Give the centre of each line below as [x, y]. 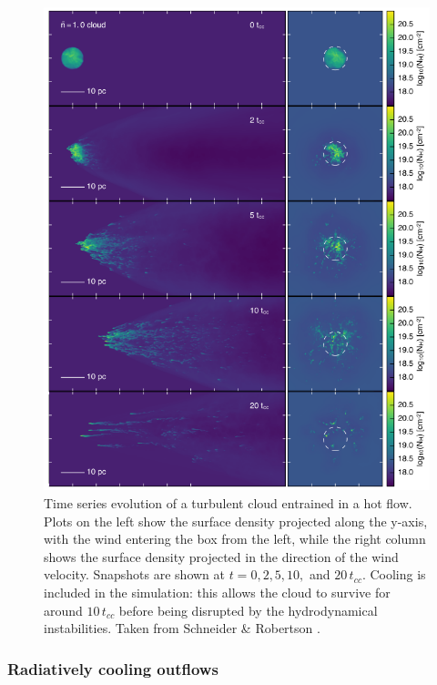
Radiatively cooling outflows [113, 668]
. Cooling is [394, 574]
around [63, 610]
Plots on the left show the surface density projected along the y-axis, [236, 521]
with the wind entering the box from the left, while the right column [235, 539]
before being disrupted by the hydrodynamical [248, 610]
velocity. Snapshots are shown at [134, 574]
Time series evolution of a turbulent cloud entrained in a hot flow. [228, 503]
